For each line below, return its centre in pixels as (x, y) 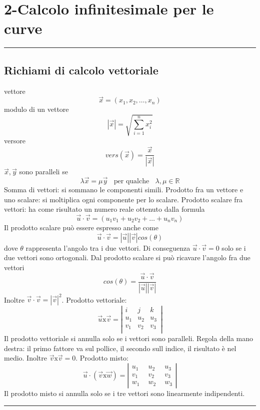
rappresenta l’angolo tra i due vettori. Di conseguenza (108, 247)
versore (15, 141)
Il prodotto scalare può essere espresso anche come (81, 227)
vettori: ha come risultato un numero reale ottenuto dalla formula (104, 209)
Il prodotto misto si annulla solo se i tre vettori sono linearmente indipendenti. (124, 393)
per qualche (131, 181)
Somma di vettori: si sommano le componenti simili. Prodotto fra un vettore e (124, 189)
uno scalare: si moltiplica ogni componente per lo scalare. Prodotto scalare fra (123, 199)
